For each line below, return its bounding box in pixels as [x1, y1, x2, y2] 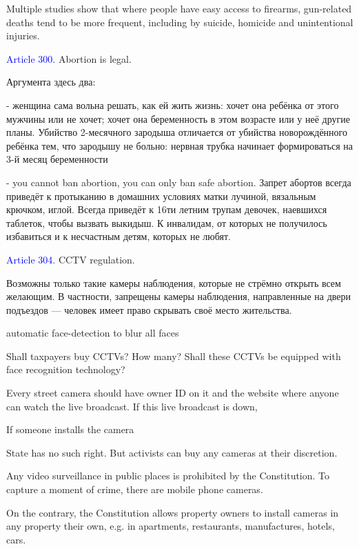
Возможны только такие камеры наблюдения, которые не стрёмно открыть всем [6, 275, 341, 290]
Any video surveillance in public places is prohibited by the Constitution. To [6, 468, 330, 483]
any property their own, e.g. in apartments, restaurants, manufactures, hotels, [6, 519, 335, 533]
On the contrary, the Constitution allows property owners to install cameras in [6, 505, 339, 519]
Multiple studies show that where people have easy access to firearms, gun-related [6, 1, 352, 15]
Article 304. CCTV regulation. [6, 252, 135, 266]
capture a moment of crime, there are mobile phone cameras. [6, 482, 263, 497]
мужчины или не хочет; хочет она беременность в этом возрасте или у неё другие [6, 111, 350, 126]
